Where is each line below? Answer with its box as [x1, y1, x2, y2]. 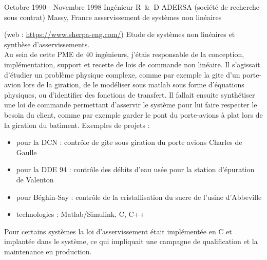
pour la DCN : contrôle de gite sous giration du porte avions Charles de [16, 137, 242, 147]
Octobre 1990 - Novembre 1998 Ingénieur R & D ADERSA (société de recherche [4, 2, 260, 12]
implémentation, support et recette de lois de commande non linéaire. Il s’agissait [4, 59, 260, 69]
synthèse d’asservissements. [4, 39, 90, 49]
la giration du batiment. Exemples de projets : [4, 119, 150, 130]
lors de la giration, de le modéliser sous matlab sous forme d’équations [23, 79, 244, 90]
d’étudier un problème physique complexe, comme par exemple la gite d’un [4, 69, 240, 80]
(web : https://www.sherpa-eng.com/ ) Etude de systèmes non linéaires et [4, 29, 235, 40]
